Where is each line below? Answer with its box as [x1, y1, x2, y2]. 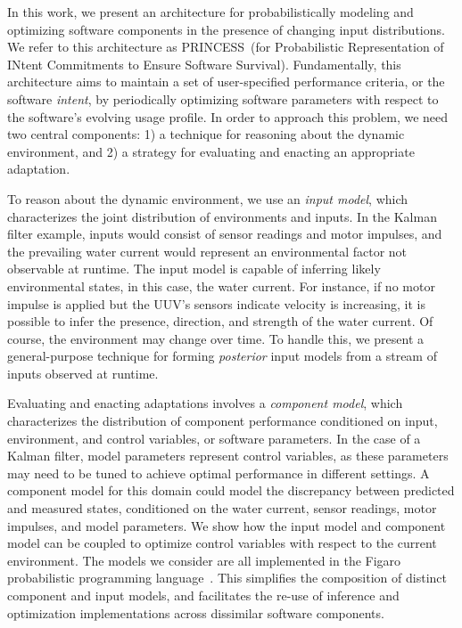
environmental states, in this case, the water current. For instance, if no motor [7, 276, 435, 295]
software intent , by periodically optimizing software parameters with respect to [7, 89, 439, 108]
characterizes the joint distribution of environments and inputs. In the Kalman [7, 207, 437, 225]
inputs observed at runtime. [7, 363, 159, 382]
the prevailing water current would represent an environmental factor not [7, 241, 408, 260]
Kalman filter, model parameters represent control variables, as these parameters [7, 446, 449, 465]
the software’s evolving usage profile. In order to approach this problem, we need [7, 107, 449, 126]
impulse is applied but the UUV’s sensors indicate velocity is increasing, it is [7, 294, 425, 313]
